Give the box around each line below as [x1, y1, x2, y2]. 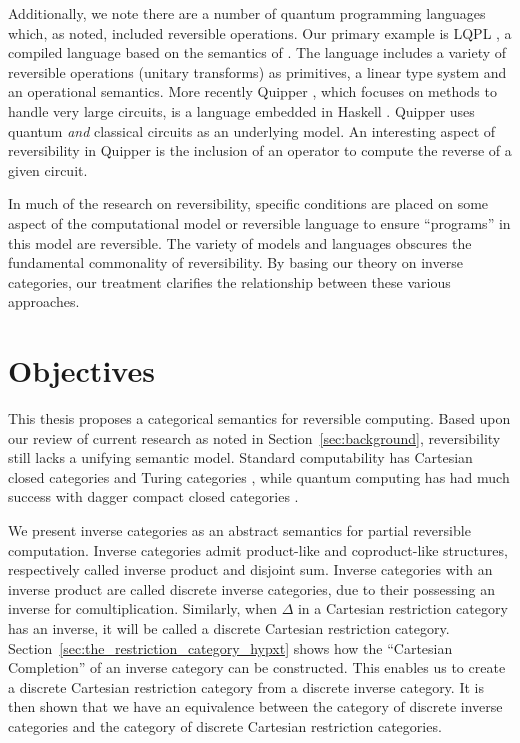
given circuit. [8, 159, 88, 180]
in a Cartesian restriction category [297, 598, 508, 619]
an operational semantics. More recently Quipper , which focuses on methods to [8, 81, 497, 102]
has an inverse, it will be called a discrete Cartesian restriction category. [8, 617, 450, 638]
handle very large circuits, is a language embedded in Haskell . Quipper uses [8, 100, 475, 121]
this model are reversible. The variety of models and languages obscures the [8, 232, 472, 253]
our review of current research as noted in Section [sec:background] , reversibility [8, 427, 501, 448]
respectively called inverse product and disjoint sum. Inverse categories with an [8, 559, 493, 580]
